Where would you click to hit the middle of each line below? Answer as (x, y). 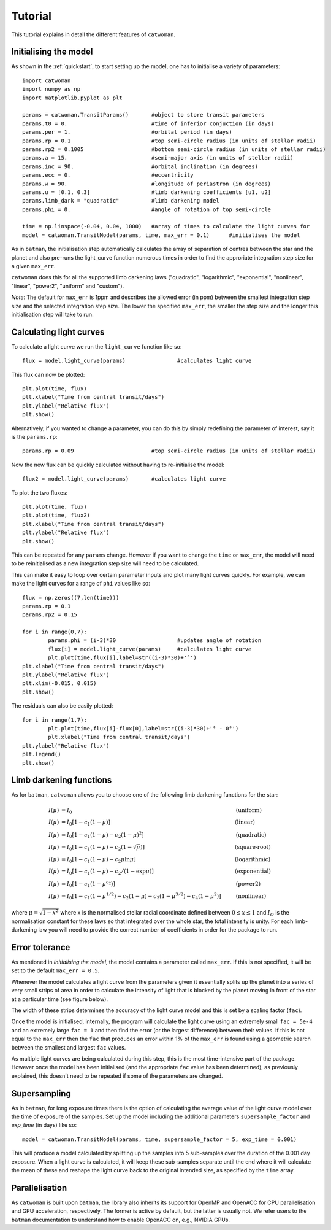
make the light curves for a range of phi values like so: (81, 584)
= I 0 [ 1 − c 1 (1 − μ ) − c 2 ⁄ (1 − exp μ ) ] (108, 872)
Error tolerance (41, 947)
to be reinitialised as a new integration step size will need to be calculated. (105, 563)
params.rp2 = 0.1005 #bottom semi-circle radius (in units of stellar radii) (174, 149)
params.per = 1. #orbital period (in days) (127, 132)
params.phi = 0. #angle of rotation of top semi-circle (147, 209)
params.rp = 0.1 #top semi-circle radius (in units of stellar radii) (169, 141)
